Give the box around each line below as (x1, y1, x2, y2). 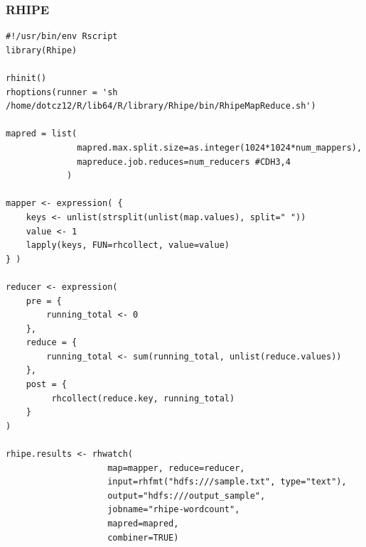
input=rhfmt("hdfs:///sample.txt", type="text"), (107, 477, 347, 487)
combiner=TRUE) (107, 532, 179, 543)
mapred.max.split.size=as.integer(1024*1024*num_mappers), (77, 142, 362, 153)
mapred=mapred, (107, 519, 179, 529)
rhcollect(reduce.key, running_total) (51, 393, 235, 404)
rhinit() (6, 73, 47, 83)
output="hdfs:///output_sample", (107, 490, 266, 501)
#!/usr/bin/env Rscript (6, 31, 118, 42)
